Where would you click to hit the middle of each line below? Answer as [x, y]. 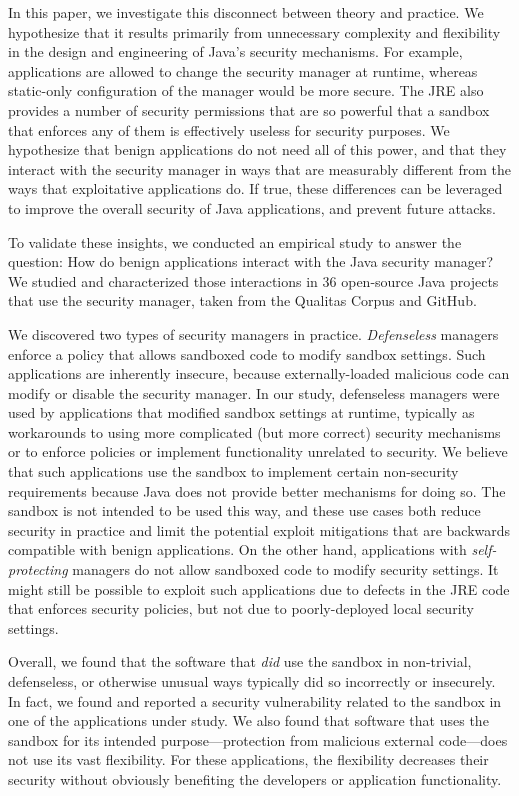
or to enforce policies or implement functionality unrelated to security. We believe [258, 451]
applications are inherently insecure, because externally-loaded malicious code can [259, 373]
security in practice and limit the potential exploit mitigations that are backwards [259, 529]
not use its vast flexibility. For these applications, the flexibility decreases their [248, 759]
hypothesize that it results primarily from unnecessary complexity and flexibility [254, 31]
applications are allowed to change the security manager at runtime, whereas [243, 70]
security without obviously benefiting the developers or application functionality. [255, 778]
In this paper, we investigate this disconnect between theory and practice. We [246, 12]
